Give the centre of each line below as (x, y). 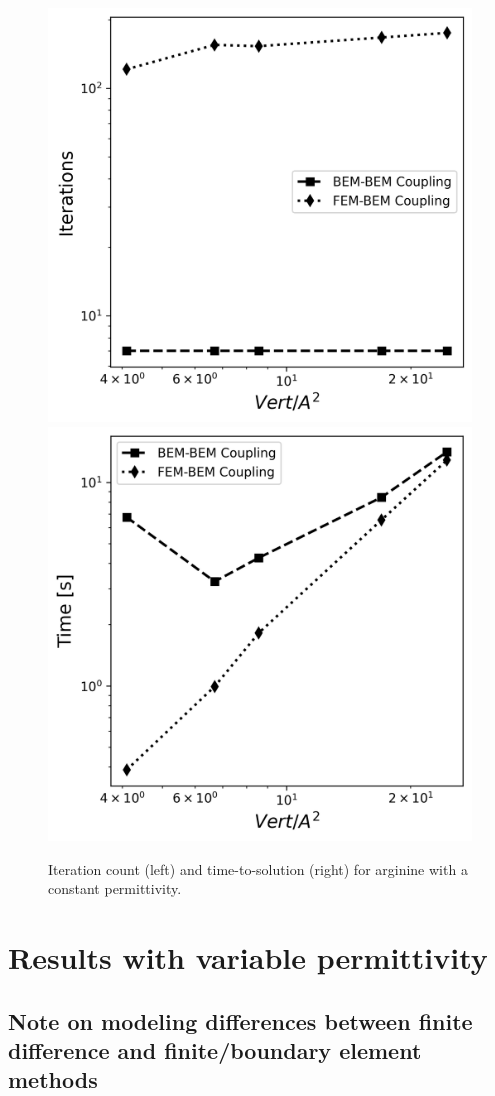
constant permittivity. (115, 888)
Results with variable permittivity (248, 957)
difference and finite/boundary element (215, 1050)
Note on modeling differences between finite (240, 1020)
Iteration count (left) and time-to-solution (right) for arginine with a (258, 868)
